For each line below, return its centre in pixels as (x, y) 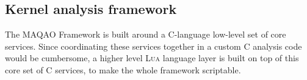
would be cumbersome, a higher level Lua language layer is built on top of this (152, 58)
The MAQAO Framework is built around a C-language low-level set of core (146, 34)
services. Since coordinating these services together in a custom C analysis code (153, 46)
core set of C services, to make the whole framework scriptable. (123, 69)
